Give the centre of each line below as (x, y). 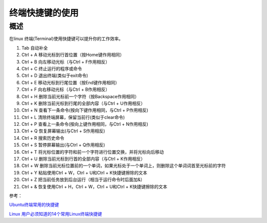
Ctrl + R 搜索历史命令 (43, 138)
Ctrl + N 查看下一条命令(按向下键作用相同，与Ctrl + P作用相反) (85, 110)
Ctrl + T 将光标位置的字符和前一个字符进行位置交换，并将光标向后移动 (93, 152)
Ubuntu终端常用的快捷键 (34, 205)
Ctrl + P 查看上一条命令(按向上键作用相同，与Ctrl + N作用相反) (85, 124)
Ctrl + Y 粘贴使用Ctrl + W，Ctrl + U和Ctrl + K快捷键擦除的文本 (85, 172)
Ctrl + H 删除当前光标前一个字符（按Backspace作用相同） (80, 96)
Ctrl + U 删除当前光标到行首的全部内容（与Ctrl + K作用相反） (83, 159)
